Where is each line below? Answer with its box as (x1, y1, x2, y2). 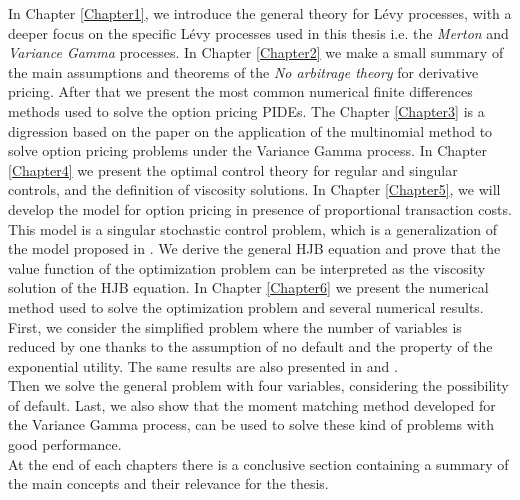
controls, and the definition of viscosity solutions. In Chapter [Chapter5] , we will (8, 179, 501, 200)
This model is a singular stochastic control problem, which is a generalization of (8, 218, 498, 239)
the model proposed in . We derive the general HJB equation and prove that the (8, 238, 501, 259)
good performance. (8, 434, 122, 455)
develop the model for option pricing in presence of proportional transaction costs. (8, 198, 512, 219)
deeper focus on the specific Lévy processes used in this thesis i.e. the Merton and (8, 22, 509, 43)
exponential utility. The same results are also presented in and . (8, 355, 398, 376)
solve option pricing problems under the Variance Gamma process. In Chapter (8, 140, 487, 161)
